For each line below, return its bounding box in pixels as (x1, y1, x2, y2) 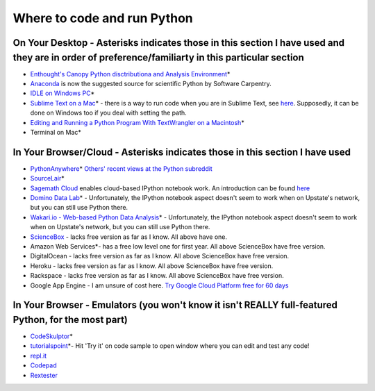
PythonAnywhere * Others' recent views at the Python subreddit (30, 164, 213, 173)
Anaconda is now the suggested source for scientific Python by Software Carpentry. (30, 80, 272, 88)
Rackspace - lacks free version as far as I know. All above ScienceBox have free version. (30, 272, 284, 280)
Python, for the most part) (12, 314, 128, 326)
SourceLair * (30, 174, 65, 183)
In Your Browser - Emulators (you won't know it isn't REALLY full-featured (12, 299, 338, 311)
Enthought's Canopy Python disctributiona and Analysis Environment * (30, 69, 231, 78)
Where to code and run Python (12, 10, 194, 26)
